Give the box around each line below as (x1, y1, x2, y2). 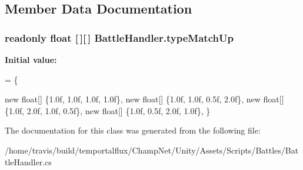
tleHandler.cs (5, 155, 52, 168)
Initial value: (5, 54, 57, 65)
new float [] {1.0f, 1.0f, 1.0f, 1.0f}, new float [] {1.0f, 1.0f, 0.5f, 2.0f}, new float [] (5, 93, 284, 105)
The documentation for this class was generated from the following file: (5, 124, 261, 136)
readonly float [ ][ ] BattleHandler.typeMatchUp (5, 30, 234, 45)
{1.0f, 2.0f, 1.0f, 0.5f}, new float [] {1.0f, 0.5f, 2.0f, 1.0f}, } (5, 104, 211, 116)
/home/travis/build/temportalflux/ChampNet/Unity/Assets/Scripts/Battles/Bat (5, 144, 299, 156)
